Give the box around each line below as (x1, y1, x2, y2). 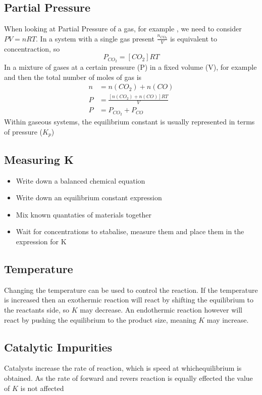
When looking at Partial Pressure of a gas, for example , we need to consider (4, 23, 242, 34)
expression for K (16, 236, 67, 246)
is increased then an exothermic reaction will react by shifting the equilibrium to (4, 294, 253, 305)
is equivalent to (170, 33, 217, 43)
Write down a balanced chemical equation (16, 175, 145, 186)
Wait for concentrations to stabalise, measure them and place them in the (16, 226, 244, 237)
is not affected (20, 382, 64, 393)
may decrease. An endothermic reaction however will (80, 304, 242, 315)
